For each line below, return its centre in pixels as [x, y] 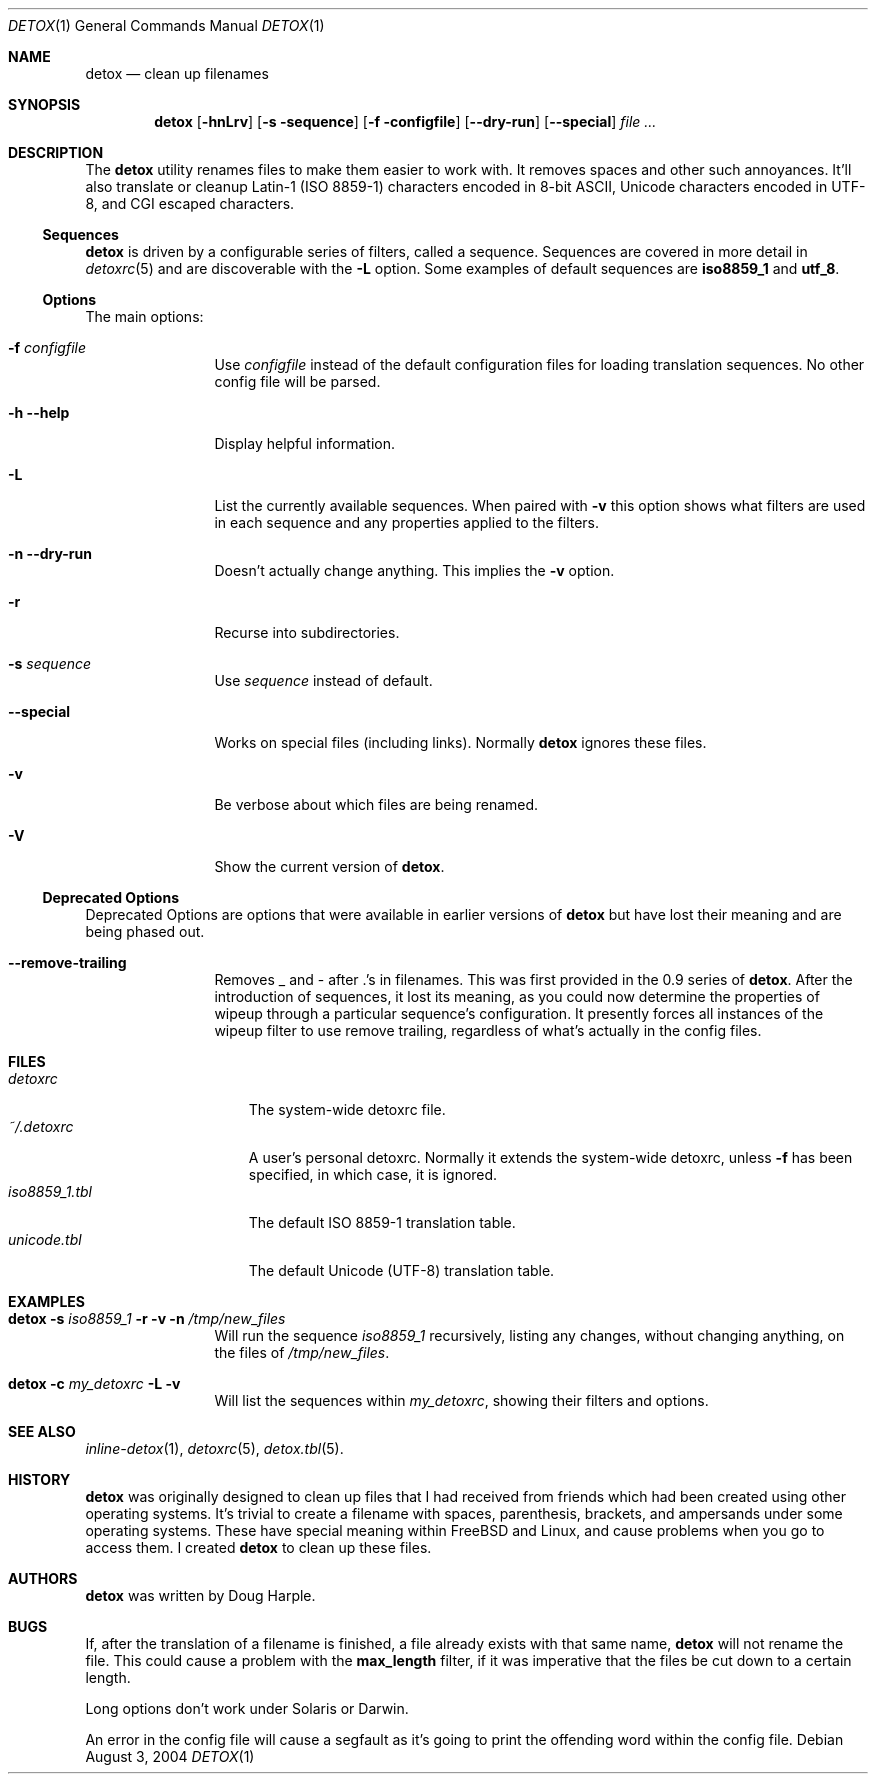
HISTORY [39, 1479]
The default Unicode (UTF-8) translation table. [401, 1270]
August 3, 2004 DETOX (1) [170, 1756]
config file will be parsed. [297, 381]
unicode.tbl [45, 1239]
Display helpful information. [305, 443]
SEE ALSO [42, 1431]
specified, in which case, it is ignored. [373, 1174]
